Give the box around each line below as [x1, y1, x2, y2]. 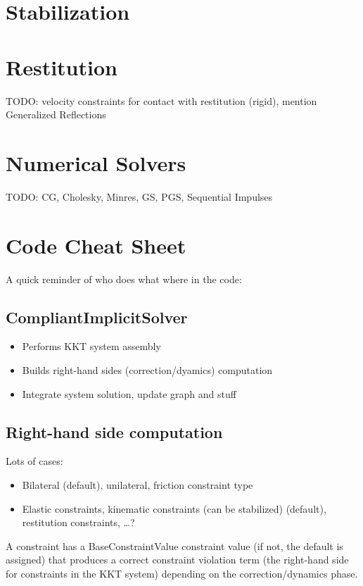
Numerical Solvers [6, 148, 186, 177]
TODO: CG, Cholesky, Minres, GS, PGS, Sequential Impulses [6, 189, 273, 204]
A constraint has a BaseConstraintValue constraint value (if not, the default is [6, 538, 343, 553]
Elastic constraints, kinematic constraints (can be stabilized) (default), [22, 501, 326, 516]
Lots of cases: [6, 454, 63, 468]
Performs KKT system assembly [22, 339, 161, 354]
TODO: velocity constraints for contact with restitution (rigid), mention [6, 93, 317, 108]
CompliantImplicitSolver [6, 306, 188, 328]
